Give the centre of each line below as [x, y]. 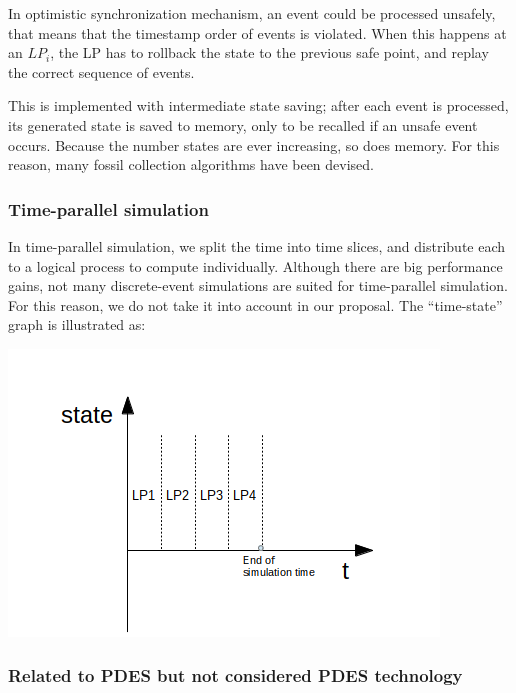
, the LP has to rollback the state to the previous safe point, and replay [269, 52]
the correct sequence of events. [101, 71]
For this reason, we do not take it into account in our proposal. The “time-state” [255, 304]
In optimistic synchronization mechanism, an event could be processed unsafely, [252, 13]
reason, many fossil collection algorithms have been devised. [191, 164]
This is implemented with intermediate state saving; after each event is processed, [258, 105]
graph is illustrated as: [77, 324]
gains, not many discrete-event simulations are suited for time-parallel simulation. [258, 285]
